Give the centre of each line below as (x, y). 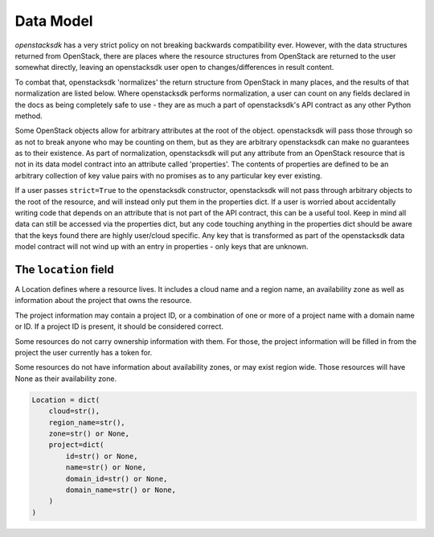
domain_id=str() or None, (117, 479)
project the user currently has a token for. (84, 353)
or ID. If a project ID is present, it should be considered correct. (119, 326)
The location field (64, 270)
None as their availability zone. (66, 379)
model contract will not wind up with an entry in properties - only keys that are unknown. (162, 247)
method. (29, 116)
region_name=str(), (87, 422)
